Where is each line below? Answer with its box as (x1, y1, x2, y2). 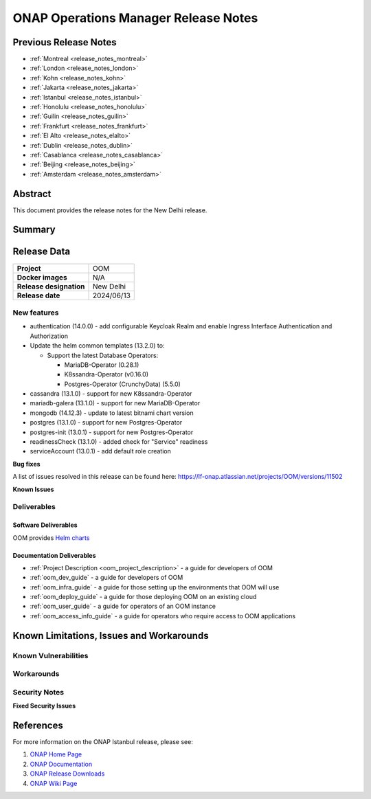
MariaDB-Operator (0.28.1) (64, 361, 139, 369)
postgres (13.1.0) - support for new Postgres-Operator (30, 418, 183, 427)
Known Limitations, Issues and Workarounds (12, 629, 209, 642)
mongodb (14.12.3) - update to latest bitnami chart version (30, 409, 194, 417)
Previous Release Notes (12, 36, 117, 48)
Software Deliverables (12, 521, 78, 529)
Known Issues (12, 485, 54, 493)
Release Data (12, 246, 71, 258)
